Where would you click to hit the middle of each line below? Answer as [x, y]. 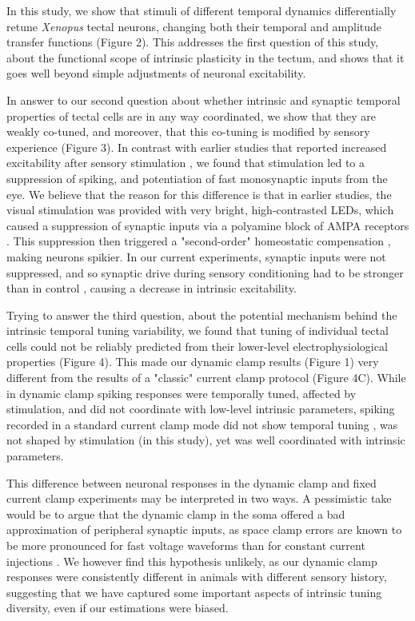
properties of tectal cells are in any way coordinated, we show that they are [191, 115]
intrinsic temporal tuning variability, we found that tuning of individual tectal [198, 330]
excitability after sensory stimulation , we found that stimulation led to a [186, 163]
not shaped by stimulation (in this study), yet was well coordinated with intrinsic [206, 440]
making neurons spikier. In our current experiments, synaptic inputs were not [196, 256]
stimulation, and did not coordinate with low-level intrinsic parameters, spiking [201, 409]
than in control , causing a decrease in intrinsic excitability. [152, 288]
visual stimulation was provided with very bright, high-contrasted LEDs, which [200, 210]
